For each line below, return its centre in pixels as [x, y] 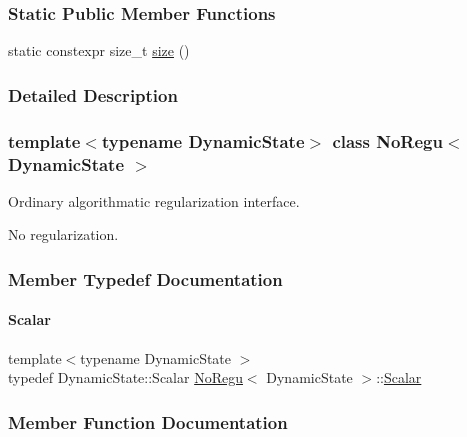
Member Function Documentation [148, 421]
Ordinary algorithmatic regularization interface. [154, 200]
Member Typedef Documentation [145, 278]
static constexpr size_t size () [99, 50]
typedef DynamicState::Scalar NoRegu [125, 377]
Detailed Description [93, 94]
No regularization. [63, 234]
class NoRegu [387, 140]
